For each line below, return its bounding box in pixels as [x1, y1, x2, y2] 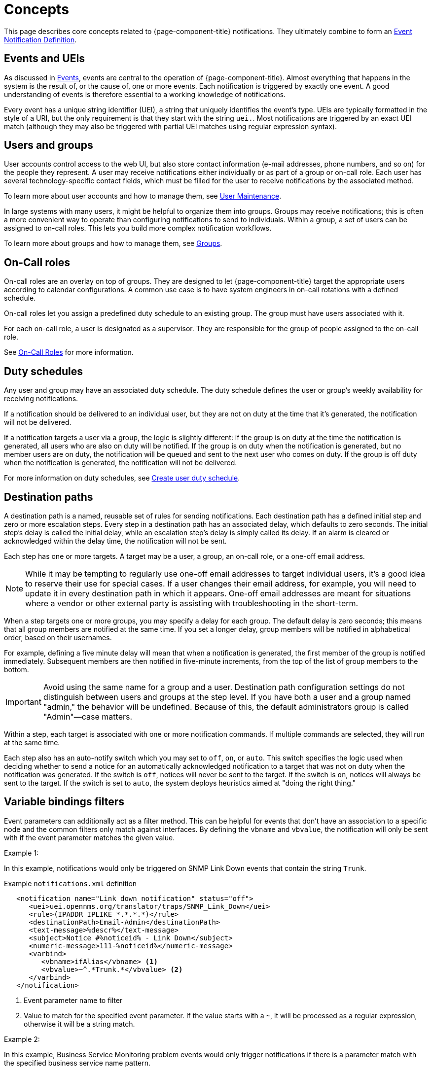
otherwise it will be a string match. [24, 1019, 135, 1028]
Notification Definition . [4, 35, 77, 44]
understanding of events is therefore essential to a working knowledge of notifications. [4, 90, 286, 99]
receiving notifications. [4, 394, 78, 403]
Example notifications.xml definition [4, 879, 137, 888]
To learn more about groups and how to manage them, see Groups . [4, 239, 222, 248]
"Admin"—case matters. [43, 711, 133, 722]
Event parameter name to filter [24, 996, 123, 1004]
